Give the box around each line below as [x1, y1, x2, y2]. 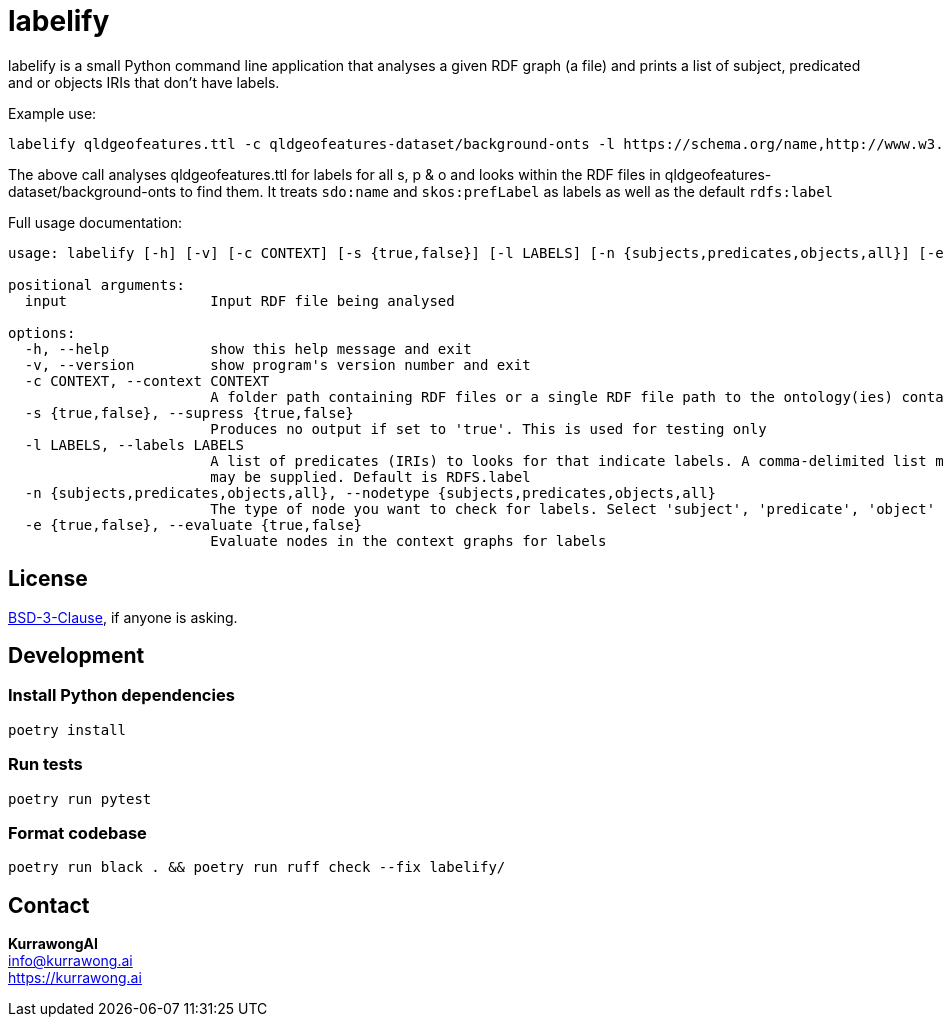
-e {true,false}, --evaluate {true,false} [24, 516, 363, 533]
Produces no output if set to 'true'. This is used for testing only [210, 420, 767, 437]
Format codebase [8, 822, 147, 843]
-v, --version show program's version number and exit [24, 356, 531, 373]
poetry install [8, 721, 127, 738]
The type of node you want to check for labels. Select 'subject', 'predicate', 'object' [210, 500, 936, 517]
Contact [8, 892, 90, 918]
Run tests [8, 754, 83, 775]
